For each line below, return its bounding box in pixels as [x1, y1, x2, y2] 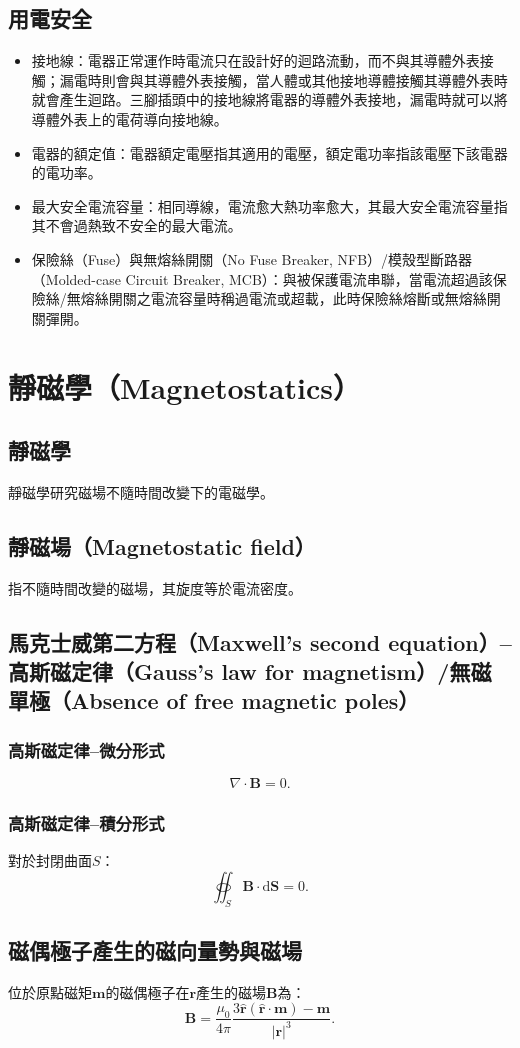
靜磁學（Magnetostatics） [8, 366, 361, 407]
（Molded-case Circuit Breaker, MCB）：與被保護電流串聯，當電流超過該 [31, 268, 493, 289]
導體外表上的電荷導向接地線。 [31, 108, 228, 129]
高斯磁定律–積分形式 [8, 811, 165, 835]
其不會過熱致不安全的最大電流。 [31, 215, 242, 236]
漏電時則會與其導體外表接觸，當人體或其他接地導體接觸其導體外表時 [59, 69, 508, 90]
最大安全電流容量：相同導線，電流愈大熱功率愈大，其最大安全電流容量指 [31, 195, 508, 216]
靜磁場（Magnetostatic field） [8, 530, 316, 561]
